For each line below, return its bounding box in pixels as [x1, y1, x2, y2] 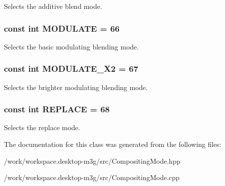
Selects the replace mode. [4, 122, 80, 133]
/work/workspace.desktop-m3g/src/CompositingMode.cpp [4, 172, 180, 183]
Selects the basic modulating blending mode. [4, 41, 139, 51]
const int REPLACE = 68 [4, 103, 110, 115]
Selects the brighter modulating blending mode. [4, 82, 148, 92]
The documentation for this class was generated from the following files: [4, 139, 222, 149]
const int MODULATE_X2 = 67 [4, 62, 139, 75]
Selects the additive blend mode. [4, 1, 102, 11]
